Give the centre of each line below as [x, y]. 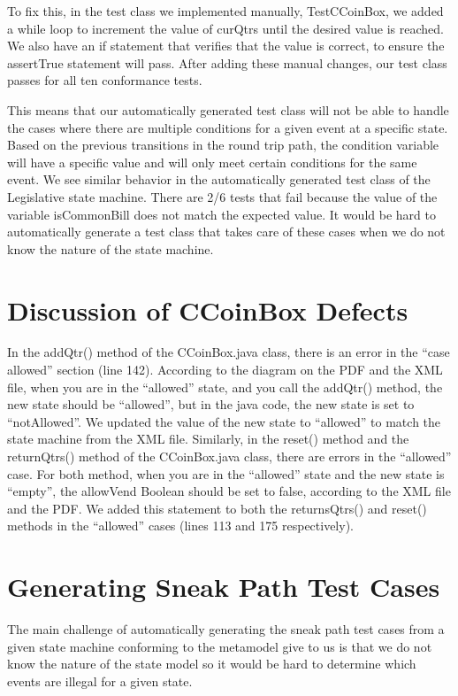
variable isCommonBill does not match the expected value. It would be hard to [221, 214]
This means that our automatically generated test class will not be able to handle [228, 109]
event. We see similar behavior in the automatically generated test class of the [219, 179]
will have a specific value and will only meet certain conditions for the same [212, 162]
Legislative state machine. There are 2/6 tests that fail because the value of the [222, 196]
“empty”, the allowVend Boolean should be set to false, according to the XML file [229, 491]
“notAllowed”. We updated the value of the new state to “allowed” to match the [224, 421]
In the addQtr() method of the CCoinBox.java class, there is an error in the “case [229, 352]
